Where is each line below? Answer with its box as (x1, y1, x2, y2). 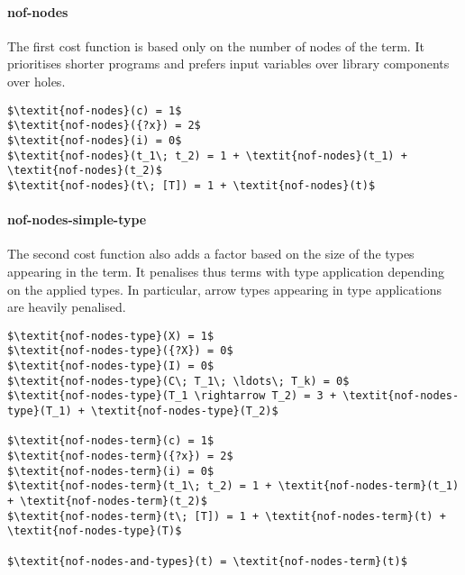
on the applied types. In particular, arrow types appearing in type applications (7, 279, 442, 298)
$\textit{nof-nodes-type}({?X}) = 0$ (7, 344, 233, 358)
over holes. (7, 71, 66, 90)
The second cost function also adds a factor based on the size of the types (7, 244, 415, 263)
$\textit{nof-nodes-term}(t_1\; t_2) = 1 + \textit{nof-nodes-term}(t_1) (7, 479, 460, 493)
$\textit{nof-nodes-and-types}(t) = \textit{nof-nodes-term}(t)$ (7, 554, 407, 568)
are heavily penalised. (7, 297, 126, 316)
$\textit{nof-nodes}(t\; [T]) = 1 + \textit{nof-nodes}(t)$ (7, 178, 376, 192)
